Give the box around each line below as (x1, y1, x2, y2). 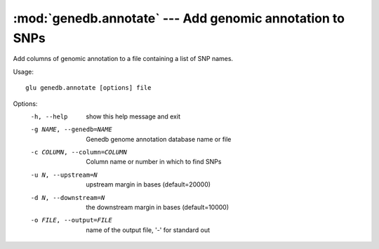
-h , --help (30, 112, 68, 121)
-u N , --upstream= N (30, 170, 98, 179)
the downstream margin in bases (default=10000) (86, 203, 230, 212)
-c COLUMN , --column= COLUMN (30, 148, 128, 156)
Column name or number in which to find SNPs (86, 158, 222, 166)
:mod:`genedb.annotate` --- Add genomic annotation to (13, 11, 345, 26)
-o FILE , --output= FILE (30, 216, 112, 224)
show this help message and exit (86, 112, 180, 121)
